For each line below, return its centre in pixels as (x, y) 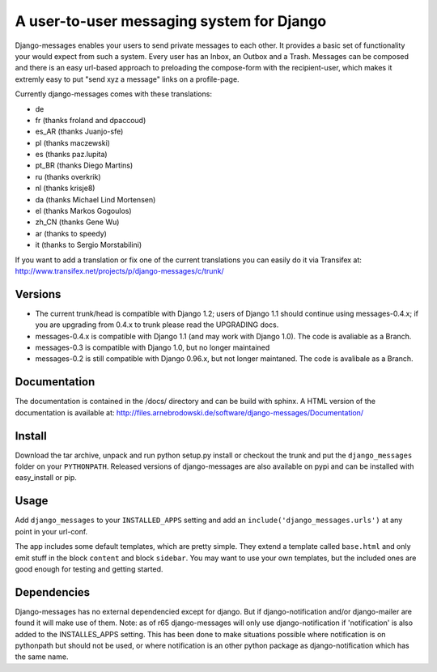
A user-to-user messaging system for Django (171, 21)
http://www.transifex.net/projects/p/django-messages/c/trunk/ (119, 270)
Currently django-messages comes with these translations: (113, 94)
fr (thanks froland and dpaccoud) (91, 120)
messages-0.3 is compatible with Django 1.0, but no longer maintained (153, 347)
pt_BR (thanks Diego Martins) (84, 165)
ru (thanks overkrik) (68, 177)
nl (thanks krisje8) (65, 188)
